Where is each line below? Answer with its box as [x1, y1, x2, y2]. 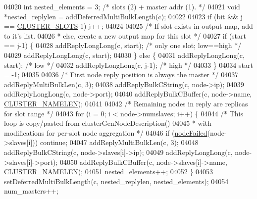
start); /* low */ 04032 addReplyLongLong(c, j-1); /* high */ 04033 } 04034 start [4, 59, 253, 70]
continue [40, 137, 66, 148]
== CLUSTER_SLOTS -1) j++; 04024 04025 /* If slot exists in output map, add [4, 21, 253, 31]
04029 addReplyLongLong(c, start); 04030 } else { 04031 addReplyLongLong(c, [4, 50, 245, 60]
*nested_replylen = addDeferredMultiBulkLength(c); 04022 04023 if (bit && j [4, 11, 243, 21]
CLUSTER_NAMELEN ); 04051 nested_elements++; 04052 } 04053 [4, 166, 213, 177]
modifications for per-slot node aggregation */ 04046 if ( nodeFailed [4, 127, 207, 138]
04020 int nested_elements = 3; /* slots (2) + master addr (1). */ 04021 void [4, 1, 240, 11]
